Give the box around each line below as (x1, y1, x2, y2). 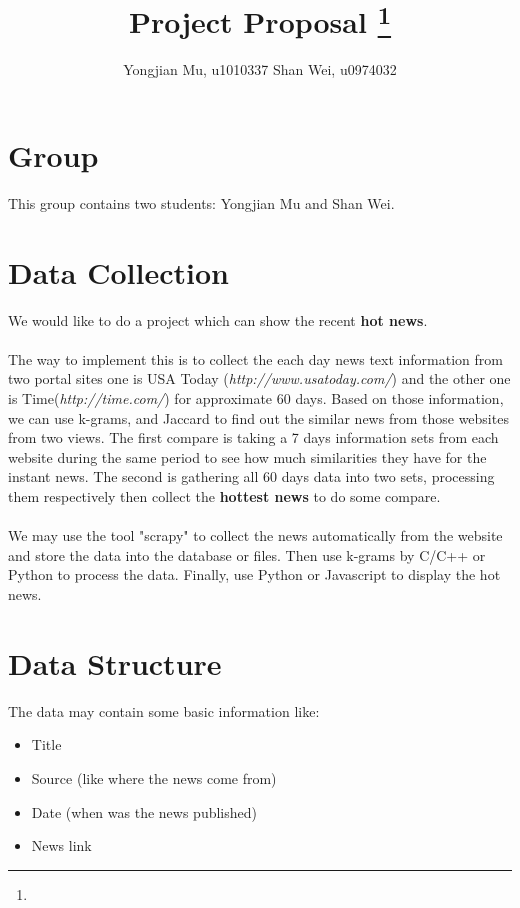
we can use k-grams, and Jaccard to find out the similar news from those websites (8, 407, 509, 428)
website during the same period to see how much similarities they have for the (8, 446, 487, 467)
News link (31, 835, 92, 856)
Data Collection (8, 251, 229, 292)
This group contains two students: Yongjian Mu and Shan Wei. (8, 192, 395, 213)
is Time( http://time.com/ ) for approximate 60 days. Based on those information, (8, 388, 504, 409)
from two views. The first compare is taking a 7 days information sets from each (8, 427, 499, 448)
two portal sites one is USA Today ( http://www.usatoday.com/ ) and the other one (8, 368, 511, 389)
